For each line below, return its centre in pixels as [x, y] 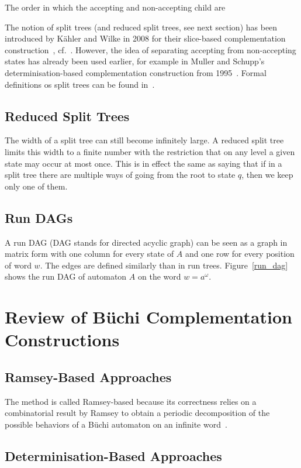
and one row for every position [240, 254]
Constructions [62, 340]
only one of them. [36, 186]
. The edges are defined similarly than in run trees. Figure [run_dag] [164, 265]
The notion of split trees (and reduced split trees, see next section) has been [141, 27]
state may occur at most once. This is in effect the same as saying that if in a [143, 163]
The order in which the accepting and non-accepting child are [115, 7]
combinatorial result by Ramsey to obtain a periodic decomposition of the [137, 413]
